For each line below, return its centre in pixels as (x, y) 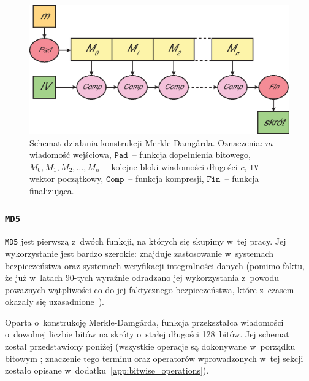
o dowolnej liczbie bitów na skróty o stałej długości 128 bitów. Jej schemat (147, 334)
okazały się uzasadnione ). (55, 301)
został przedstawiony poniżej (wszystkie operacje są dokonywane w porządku (150, 346)
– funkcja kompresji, (166, 179)
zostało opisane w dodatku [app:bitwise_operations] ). (107, 370)
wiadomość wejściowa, (71, 155)
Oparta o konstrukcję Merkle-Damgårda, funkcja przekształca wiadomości (144, 322)
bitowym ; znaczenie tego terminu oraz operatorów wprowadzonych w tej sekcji (154, 358)
